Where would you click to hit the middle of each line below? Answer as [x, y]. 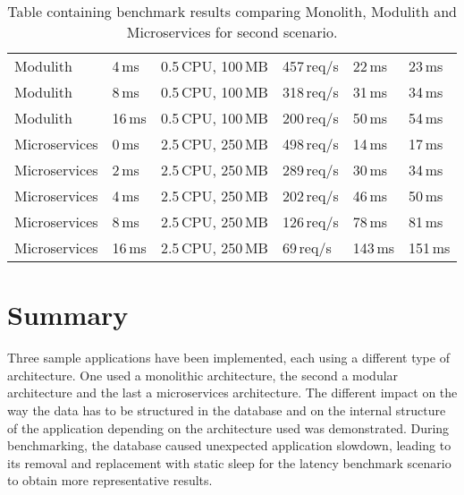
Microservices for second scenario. [232, 32]
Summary [68, 315]
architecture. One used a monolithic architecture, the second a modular [203, 375]
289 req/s [310, 170]
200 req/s [310, 118]
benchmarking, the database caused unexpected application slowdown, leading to [229, 445]
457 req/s [310, 66]
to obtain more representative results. [110, 480]
